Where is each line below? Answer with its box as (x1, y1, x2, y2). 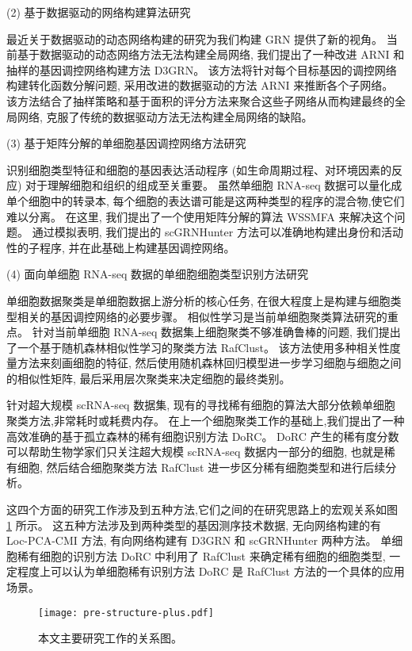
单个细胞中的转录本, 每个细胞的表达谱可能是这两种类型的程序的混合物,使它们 (6, 192, 405, 209)
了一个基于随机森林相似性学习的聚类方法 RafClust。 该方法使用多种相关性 (6, 339, 390, 355)
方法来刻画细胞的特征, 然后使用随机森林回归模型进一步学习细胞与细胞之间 (17, 354, 402, 371)
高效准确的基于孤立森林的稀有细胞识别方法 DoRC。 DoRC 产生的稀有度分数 (6, 427, 399, 444)
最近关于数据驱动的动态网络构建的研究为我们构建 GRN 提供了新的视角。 (6, 30, 383, 47)
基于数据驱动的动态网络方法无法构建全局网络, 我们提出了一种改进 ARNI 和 (17, 46, 405, 63)
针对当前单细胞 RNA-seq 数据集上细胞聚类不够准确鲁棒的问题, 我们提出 (32, 324, 401, 340)
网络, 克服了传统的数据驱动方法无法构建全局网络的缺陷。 (17, 108, 313, 124)
